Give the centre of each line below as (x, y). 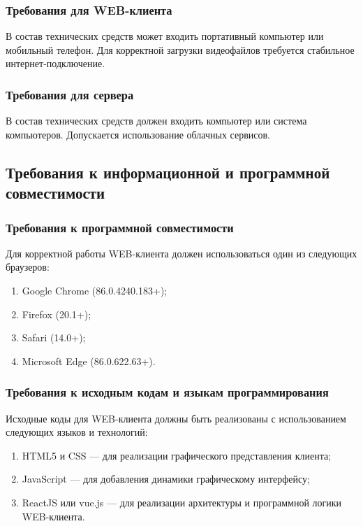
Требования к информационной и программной (168, 172)
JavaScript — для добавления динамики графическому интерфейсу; (166, 479)
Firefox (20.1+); (57, 314)
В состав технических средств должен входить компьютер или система (156, 121)
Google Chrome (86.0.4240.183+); (95, 290)
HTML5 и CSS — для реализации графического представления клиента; (177, 455)
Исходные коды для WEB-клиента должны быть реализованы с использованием (176, 418)
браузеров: (28, 267)
